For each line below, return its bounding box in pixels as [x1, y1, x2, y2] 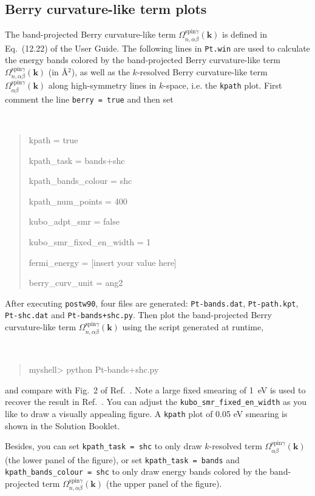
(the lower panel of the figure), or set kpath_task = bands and [5, 453, 240, 466]
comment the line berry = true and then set [5, 92, 174, 105]
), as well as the [71, 65, 130, 78]
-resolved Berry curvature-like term [137, 65, 268, 78]
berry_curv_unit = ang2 [29, 276, 123, 289]
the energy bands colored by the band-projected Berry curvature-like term [5, 53, 281, 66]
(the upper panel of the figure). [106, 477, 222, 489]
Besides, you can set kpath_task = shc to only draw [5, 440, 202, 452]
